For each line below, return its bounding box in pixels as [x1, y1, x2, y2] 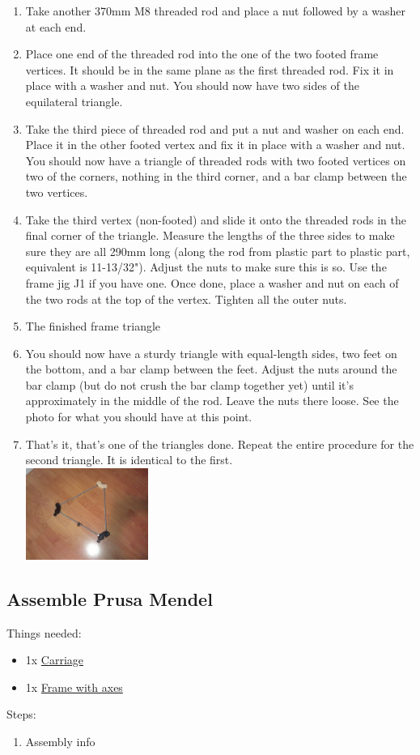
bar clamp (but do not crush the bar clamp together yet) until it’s [25, 376, 354, 393]
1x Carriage [25, 651, 84, 668]
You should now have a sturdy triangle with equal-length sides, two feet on [25, 344, 397, 361]
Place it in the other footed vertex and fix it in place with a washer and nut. [25, 136, 405, 153]
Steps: [6, 706, 36, 723]
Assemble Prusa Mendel [6, 586, 213, 611]
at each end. [25, 18, 87, 35]
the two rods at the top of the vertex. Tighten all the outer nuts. [25, 290, 347, 307]
